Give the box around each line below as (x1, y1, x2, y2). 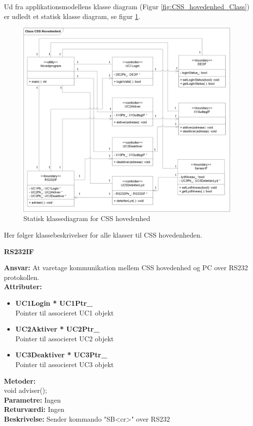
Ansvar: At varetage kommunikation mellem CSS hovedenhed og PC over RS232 (4, 262, 248, 273)
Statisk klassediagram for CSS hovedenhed (23, 213, 151, 223)
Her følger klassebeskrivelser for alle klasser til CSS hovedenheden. (4, 230, 202, 240)
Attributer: (4, 281, 42, 292)
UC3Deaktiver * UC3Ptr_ (15, 350, 107, 360)
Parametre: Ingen (4, 394, 61, 405)
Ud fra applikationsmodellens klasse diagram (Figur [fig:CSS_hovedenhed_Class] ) (4, 1, 250, 11)
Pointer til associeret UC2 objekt (15, 333, 114, 343)
